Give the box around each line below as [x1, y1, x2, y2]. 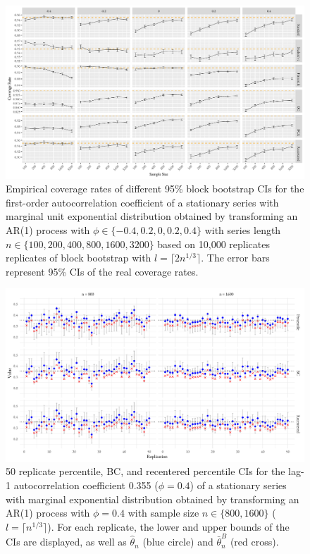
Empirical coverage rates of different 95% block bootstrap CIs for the [6, 181, 304, 196]
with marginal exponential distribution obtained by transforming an [6, 491, 299, 506]
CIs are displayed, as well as [6, 534, 127, 549]
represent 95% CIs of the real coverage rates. [6, 264, 199, 278]
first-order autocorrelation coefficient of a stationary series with [6, 195, 279, 209]
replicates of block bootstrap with [6, 250, 151, 265]
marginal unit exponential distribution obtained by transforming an [6, 209, 298, 223]
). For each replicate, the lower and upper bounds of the [47, 519, 290, 534]
